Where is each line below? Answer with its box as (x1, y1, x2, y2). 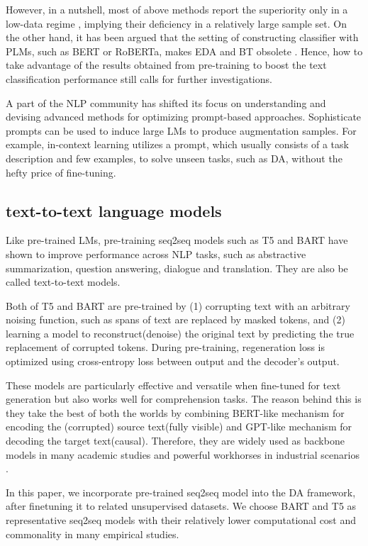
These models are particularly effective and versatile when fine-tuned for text (6, 377, 341, 392)
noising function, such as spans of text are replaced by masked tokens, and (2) (6, 312, 345, 327)
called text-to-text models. (6, 274, 121, 289)
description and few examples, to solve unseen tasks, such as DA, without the (6, 150, 342, 165)
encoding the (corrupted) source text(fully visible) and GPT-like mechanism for (6, 419, 352, 434)
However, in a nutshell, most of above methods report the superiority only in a (6, 2, 348, 16)
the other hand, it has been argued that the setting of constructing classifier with (6, 30, 359, 45)
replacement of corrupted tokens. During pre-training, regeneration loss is (6, 340, 325, 355)
